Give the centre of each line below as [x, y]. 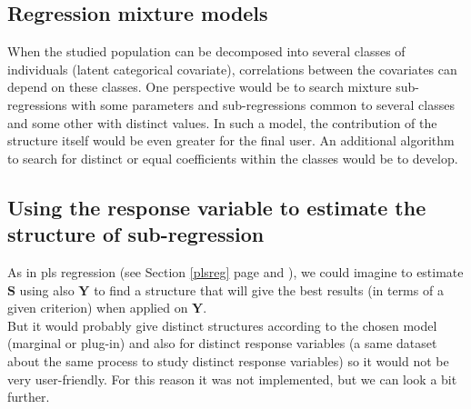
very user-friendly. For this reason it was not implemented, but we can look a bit [232, 379]
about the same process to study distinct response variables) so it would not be [228, 360]
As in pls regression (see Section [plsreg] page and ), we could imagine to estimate [235, 271]
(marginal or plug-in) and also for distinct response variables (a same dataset [222, 343]
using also [47, 289]
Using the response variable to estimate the [217, 207]
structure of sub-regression [136, 234]
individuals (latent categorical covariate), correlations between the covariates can [232, 69]
